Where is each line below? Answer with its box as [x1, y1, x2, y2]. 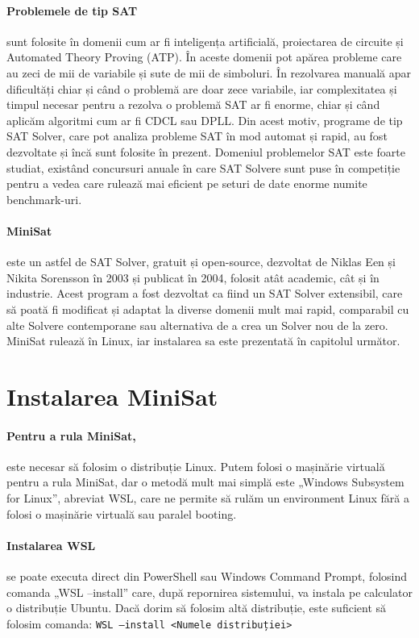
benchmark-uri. [6, 190, 82, 207]
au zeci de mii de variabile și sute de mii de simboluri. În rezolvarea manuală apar [6, 64, 412, 81]
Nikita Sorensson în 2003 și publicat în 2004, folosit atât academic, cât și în [6, 269, 380, 286]
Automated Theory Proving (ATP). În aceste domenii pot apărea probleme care [6, 48, 402, 65]
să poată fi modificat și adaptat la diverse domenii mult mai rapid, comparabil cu [6, 300, 409, 317]
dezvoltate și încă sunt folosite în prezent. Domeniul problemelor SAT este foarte [6, 143, 405, 160]
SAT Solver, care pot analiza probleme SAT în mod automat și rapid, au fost [6, 127, 388, 144]
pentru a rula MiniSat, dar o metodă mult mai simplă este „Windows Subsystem [6, 473, 404, 490]
